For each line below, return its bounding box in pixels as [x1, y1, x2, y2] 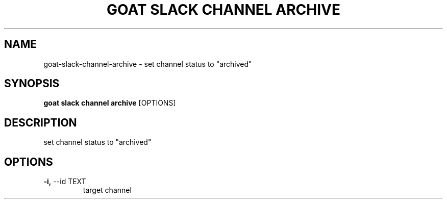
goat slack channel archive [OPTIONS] [43, 98, 176, 108]
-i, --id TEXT [43, 177, 86, 186]
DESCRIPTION [4, 116, 77, 129]
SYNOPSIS [4, 77, 60, 90]
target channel [83, 186, 132, 195]
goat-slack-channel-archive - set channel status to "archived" [43, 59, 252, 68]
